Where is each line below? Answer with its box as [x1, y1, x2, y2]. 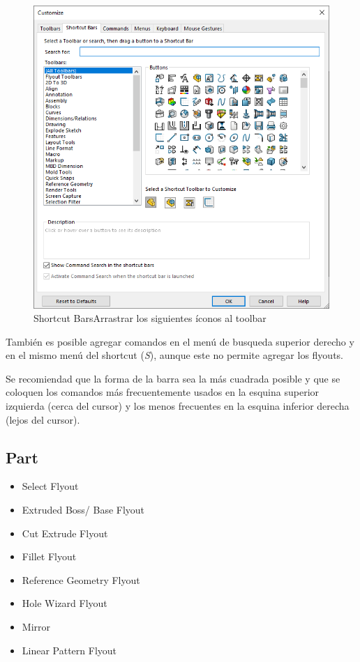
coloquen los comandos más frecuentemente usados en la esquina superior [6, 385, 320, 399]
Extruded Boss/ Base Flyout [22, 502, 145, 517]
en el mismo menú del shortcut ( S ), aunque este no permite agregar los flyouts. [6, 348, 343, 362]
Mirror [22, 619, 50, 634]
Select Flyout [22, 479, 79, 493]
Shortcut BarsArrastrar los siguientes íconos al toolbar [33, 311, 267, 325]
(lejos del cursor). [6, 412, 80, 426]
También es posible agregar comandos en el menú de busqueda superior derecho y [6, 334, 354, 348]
